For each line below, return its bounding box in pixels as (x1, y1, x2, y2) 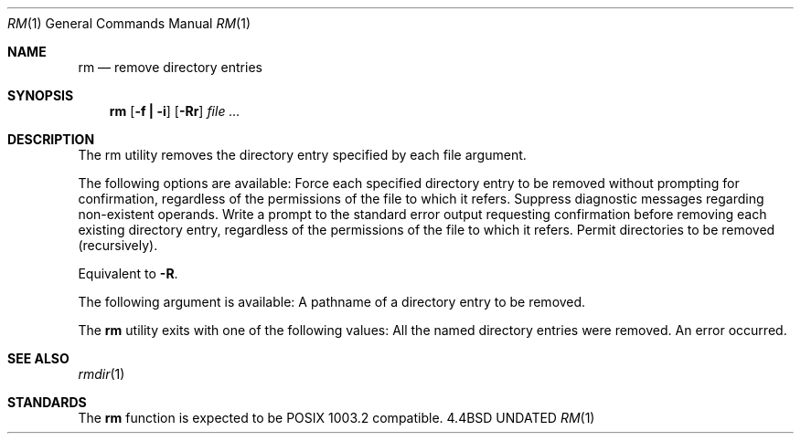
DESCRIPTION (7, 131, 95, 147)
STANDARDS (7, 394, 87, 410)
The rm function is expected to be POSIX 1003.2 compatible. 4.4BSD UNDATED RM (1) (78, 410, 595, 425)
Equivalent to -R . (78, 266, 178, 281)
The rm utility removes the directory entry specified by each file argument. (78, 147, 527, 163)
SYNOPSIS (7, 88, 74, 103)
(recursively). (78, 237, 158, 253)
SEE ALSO (7, 351, 69, 366)
